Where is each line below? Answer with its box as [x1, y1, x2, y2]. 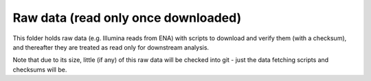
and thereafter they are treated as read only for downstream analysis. [12, 43, 210, 51]
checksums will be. [12, 65, 67, 74]
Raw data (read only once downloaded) [12, 10, 242, 25]
